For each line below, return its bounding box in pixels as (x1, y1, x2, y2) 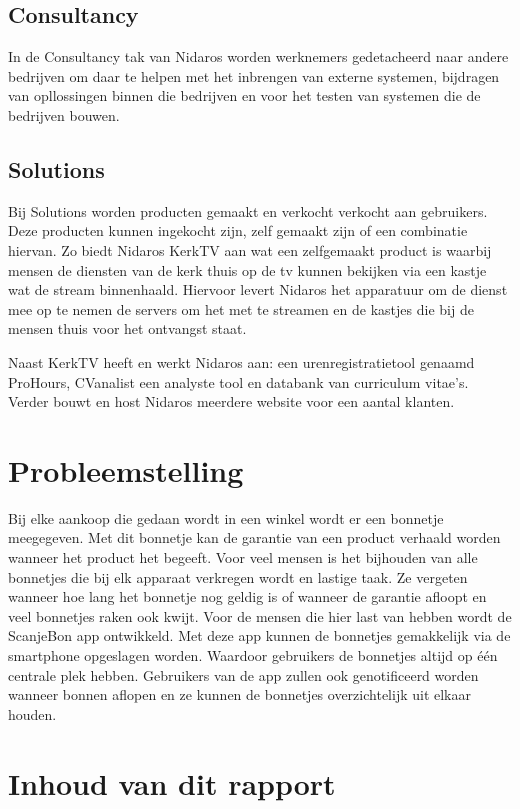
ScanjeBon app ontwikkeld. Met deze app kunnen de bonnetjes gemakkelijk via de (8, 625, 511, 646)
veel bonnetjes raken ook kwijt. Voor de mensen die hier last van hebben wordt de (8, 605, 512, 626)
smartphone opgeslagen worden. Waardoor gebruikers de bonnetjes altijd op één (8, 645, 498, 665)
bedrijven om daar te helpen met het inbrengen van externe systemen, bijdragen (8, 65, 500, 86)
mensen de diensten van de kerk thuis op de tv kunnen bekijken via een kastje (8, 259, 487, 280)
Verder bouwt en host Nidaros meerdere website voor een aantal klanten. (8, 391, 455, 412)
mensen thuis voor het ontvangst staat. (8, 318, 247, 339)
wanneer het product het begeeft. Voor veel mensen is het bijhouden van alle (8, 547, 478, 568)
